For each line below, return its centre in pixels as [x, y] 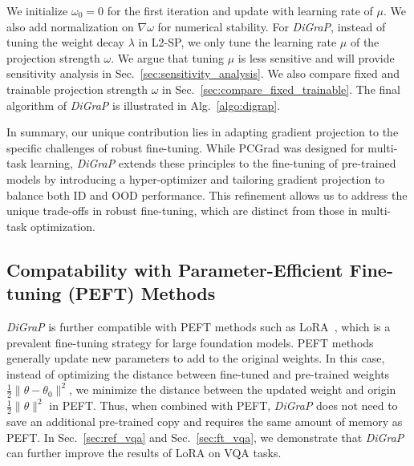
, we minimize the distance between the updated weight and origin [233, 389]
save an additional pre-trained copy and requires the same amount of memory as [205, 421]
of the [365, 42]
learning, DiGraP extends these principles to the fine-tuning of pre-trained [213, 163]
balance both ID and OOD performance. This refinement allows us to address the [207, 195]
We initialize [37, 10]
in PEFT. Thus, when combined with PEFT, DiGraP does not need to [223, 405]
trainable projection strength [77, 89]
